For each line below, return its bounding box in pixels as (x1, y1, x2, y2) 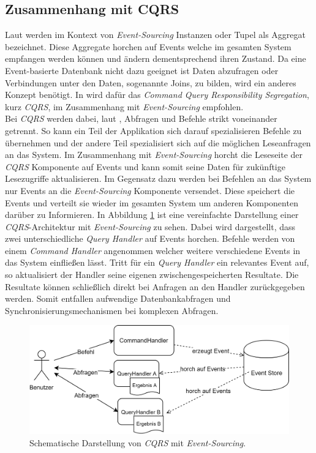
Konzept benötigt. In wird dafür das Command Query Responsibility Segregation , (5, 88, 309, 101)
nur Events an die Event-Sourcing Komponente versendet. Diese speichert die (5, 184, 295, 197)
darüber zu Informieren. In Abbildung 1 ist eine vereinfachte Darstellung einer (5, 208, 299, 221)
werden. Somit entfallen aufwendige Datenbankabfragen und (5, 292, 231, 305)
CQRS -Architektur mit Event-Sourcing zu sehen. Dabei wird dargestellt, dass (5, 220, 296, 233)
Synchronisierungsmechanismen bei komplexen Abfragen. (5, 304, 219, 316)
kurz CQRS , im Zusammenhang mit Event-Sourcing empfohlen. (5, 100, 244, 113)
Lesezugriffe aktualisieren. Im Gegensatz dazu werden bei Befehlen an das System (5, 172, 312, 185)
